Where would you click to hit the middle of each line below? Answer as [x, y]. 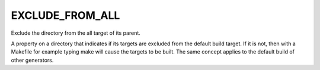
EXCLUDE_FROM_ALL [65, 15]
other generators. [32, 60]
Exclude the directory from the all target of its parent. [76, 33]
